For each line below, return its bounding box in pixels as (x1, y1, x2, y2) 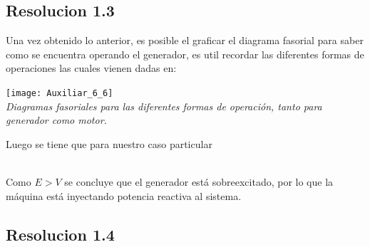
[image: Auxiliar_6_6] (6, 88, 113, 98)
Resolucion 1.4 (6, 223, 115, 245)
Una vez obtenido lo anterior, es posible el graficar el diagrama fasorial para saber (6, 33, 364, 48)
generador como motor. (6, 112, 107, 127)
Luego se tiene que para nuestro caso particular (6, 136, 212, 151)
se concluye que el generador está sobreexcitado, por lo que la (64, 174, 334, 189)
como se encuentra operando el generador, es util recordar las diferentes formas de (6, 46, 364, 61)
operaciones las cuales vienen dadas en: (6, 61, 177, 75)
